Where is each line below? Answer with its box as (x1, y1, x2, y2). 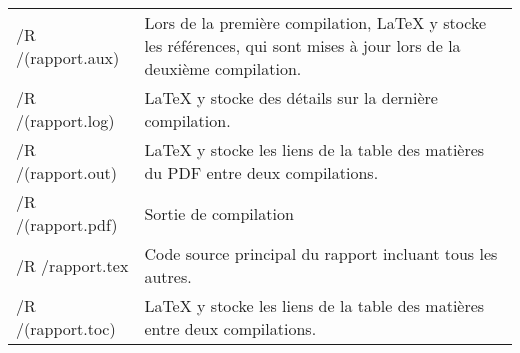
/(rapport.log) (16, 109, 115, 132)
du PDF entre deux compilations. (144, 161, 379, 184)
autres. (144, 265, 192, 288)
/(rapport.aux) (16, 45, 120, 69)
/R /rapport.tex (16, 253, 129, 277)
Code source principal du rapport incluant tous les (144, 242, 498, 265)
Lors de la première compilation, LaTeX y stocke (144, 11, 486, 34)
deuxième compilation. (144, 57, 302, 80)
